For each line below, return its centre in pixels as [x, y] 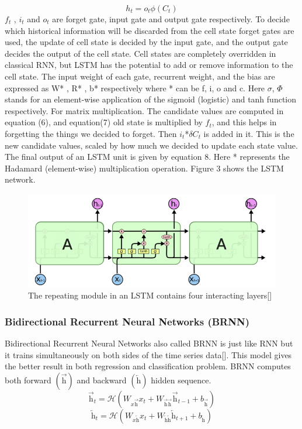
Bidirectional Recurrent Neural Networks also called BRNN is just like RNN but [149, 343]
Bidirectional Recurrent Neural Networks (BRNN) [127, 321]
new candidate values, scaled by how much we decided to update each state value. [151, 145]
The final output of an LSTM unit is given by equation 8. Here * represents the [147, 157]
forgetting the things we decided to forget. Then [91, 133]
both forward [28, 380]
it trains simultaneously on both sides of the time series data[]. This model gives [148, 354]
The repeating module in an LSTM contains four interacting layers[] [150, 295]
